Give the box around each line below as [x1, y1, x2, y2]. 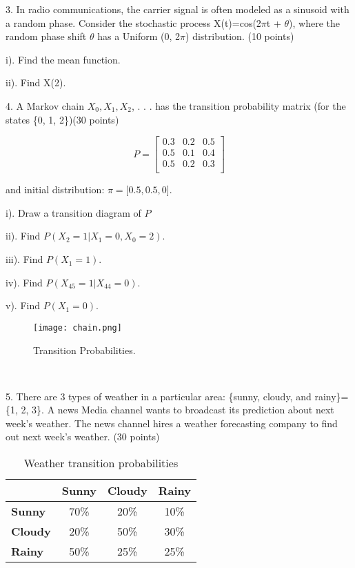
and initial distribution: [6, 182, 105, 197]
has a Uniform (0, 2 [97, 29, 181, 43]
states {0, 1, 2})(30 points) [6, 112, 119, 126]
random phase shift [6, 29, 87, 43]
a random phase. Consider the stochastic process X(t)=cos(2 [6, 15, 261, 30]
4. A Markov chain [6, 98, 84, 112]
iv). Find [6, 275, 43, 289]
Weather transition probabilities [23, 455, 179, 471]
